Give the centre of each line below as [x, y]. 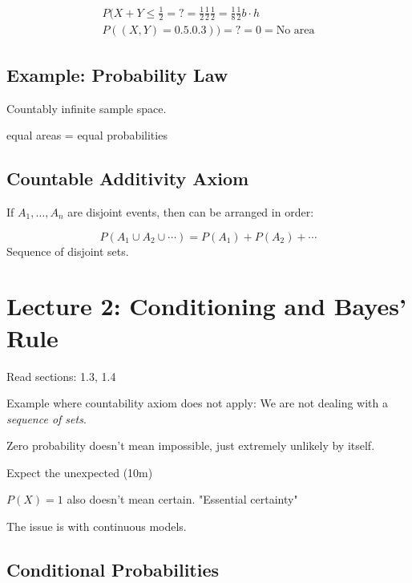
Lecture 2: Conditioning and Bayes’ [206, 306]
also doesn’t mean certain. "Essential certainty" [182, 499]
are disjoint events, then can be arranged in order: [191, 212]
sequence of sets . [46, 418]
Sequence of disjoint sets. [68, 251]
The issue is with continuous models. [97, 526]
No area [295, 31]
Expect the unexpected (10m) [80, 472]
